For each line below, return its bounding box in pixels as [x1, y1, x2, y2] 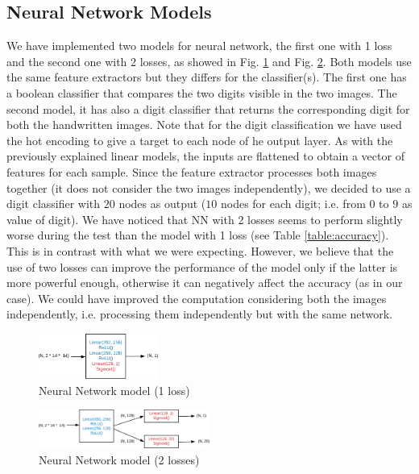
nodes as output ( [118, 195, 206, 212]
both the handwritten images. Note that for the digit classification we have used [6, 116, 402, 133]
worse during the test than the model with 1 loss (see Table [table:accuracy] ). [6, 227, 389, 243]
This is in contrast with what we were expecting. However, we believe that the [6, 242, 394, 259]
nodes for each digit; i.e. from [220, 195, 366, 212]
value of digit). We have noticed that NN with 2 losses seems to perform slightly [6, 210, 403, 227]
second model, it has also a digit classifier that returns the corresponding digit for [6, 100, 410, 117]
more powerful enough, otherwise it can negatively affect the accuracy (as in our [6, 274, 403, 291]
